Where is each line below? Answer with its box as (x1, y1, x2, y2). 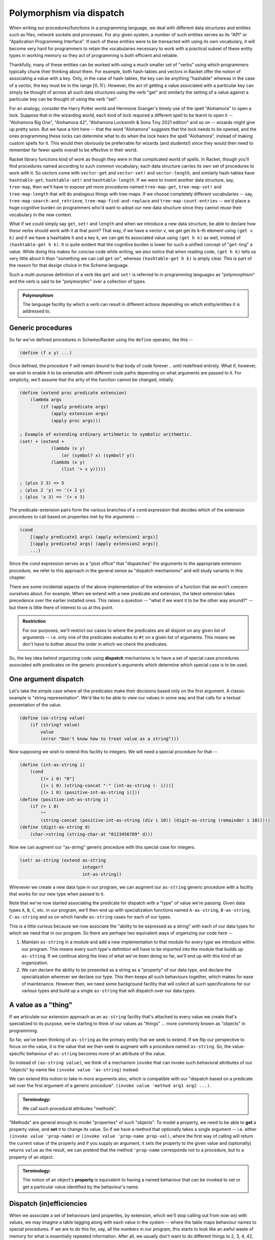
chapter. (9, 574, 26, 580)
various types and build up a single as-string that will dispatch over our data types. (21, 988, 196, 994)
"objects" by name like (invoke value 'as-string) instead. (9, 1066, 139, 1072)
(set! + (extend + (19, 438, 64, 444)
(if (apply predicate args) (40, 404, 109, 409)
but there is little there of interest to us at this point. (9, 604, 114, 610)
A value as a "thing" (9, 1000, 73, 1009)
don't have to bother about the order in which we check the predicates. (22, 641, 168, 647)
